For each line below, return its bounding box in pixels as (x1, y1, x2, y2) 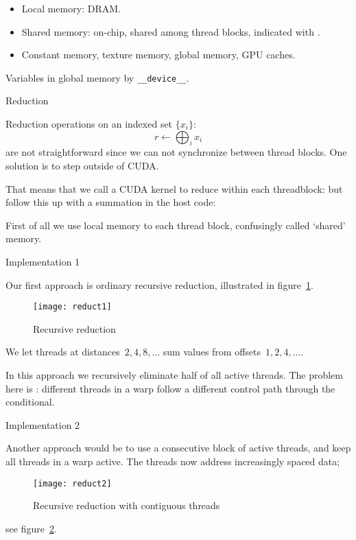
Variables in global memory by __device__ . (5, 70, 189, 84)
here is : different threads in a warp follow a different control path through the (5, 381, 335, 395)
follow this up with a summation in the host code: (5, 195, 216, 209)
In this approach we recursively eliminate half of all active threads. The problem (5, 368, 343, 382)
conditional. (5, 395, 55, 409)
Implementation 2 (5, 417, 80, 432)
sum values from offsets (163, 344, 261, 359)
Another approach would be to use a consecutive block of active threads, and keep (5, 441, 351, 455)
